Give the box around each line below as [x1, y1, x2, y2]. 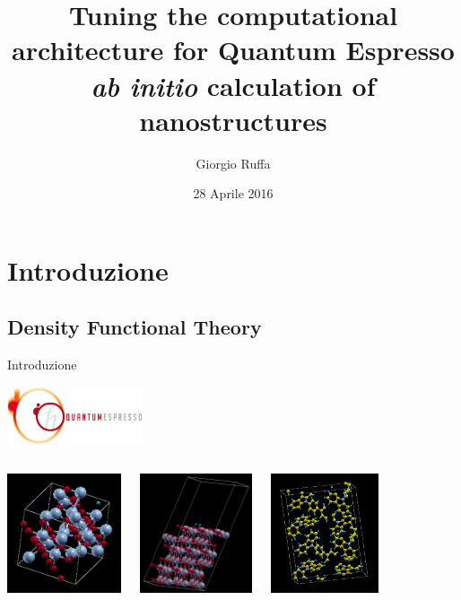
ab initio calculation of [91, 66, 376, 104]
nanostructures [139, 101, 327, 138]
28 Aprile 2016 [193, 184, 274, 203]
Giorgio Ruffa [196, 153, 271, 172]
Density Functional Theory [7, 313, 262, 341]
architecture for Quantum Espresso [12, 31, 455, 68]
